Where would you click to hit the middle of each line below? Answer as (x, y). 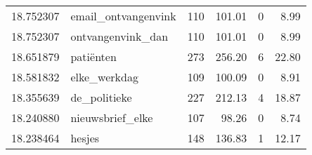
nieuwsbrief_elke (112, 117)
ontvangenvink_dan (119, 36)
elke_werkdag (104, 77)
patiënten (93, 56)
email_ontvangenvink (123, 16)
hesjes (85, 138)
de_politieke (101, 97)
